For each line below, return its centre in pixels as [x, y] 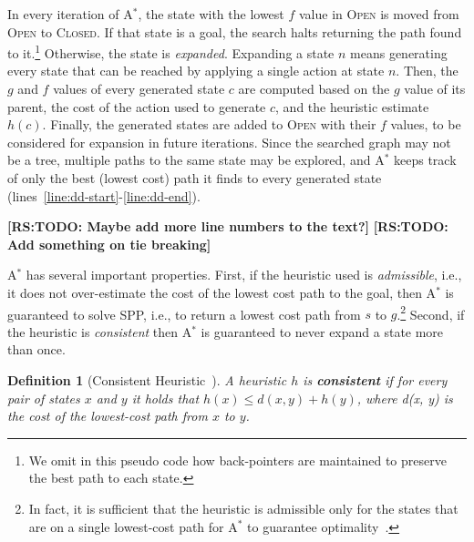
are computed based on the [314, 89]
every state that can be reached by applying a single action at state [196, 71]
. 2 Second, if [431, 312]
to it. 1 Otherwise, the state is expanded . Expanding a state [171, 51]
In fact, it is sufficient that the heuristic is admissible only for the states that [243, 508]
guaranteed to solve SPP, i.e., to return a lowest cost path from [184, 314]
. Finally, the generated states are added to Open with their [209, 124]
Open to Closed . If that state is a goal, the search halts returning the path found [235, 31]
